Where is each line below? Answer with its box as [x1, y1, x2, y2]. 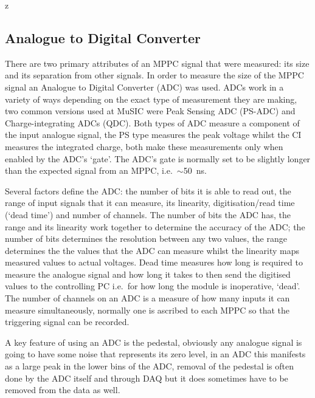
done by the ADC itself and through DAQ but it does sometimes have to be [5, 371, 288, 384]
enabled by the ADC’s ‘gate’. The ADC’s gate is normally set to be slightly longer [5, 152, 311, 165]
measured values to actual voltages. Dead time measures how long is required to [5, 256, 303, 269]
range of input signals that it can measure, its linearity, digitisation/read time [5, 196, 295, 209]
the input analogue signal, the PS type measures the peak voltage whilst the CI [5, 128, 302, 141]
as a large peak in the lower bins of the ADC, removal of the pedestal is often [5, 360, 294, 372]
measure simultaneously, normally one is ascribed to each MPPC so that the [5, 303, 290, 316]
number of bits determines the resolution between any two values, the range [5, 232, 287, 245]
